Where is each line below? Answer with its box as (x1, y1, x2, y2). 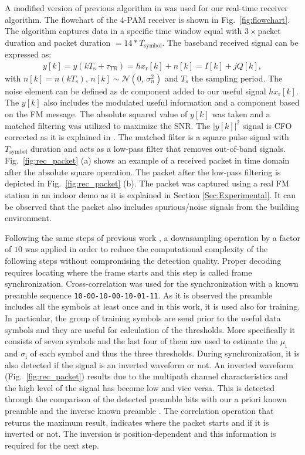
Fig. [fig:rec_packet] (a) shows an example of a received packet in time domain (5, 154, 290, 167)
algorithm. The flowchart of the (5, 13, 118, 25)
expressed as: (5, 48, 52, 60)
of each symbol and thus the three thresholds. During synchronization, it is (30, 347, 300, 359)
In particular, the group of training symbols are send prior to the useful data (5, 312, 281, 324)
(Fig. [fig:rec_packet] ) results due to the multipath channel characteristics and (5, 370, 288, 382)
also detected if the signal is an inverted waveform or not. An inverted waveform (5, 358, 293, 371)
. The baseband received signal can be (162, 36, 299, 48)
